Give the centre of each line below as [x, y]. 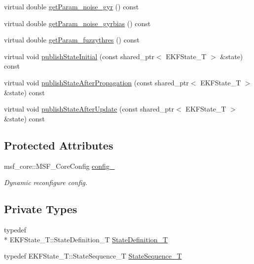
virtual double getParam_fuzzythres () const [72, 40]
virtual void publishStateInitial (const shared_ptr [79, 56]
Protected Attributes [59, 145]
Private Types [41, 209]
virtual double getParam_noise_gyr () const [72, 6]
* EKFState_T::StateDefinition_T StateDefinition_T [86, 239]
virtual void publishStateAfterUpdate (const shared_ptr [89, 109]
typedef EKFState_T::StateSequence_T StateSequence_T [93, 256]
